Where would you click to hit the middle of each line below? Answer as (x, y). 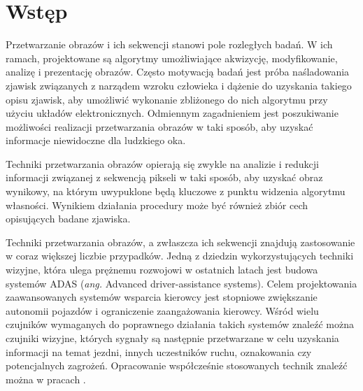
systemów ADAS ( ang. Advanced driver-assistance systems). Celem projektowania (181, 283)
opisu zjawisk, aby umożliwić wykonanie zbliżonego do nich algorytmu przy (167, 99)
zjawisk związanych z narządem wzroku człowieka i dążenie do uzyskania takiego (179, 85)
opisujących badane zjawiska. (68, 219)
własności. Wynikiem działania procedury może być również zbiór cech (157, 205)
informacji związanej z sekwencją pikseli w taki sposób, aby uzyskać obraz (164, 177)
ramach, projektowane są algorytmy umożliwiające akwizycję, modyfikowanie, (172, 58)
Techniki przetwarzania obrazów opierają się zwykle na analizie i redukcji (162, 163)
